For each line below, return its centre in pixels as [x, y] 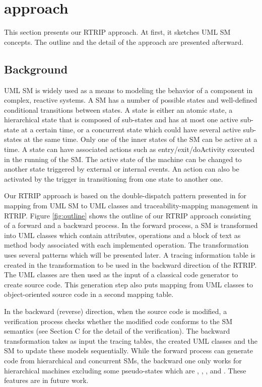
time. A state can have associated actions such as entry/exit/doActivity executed [129, 149]
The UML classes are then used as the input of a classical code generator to [121, 275]
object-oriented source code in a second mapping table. [89, 294]
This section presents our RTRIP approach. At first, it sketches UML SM [117, 32]
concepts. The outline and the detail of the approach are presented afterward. [124, 42]
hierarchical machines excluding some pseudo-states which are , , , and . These [125, 370]
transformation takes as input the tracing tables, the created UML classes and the [131, 340]
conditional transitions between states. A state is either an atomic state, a [118, 109]
